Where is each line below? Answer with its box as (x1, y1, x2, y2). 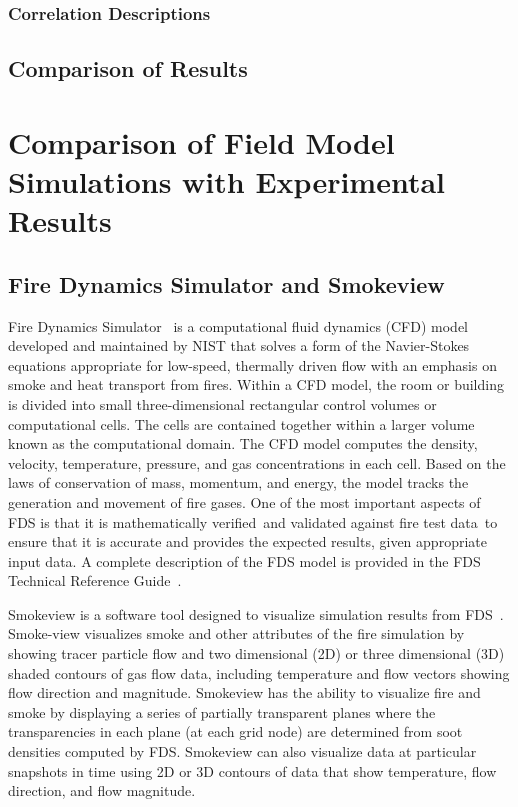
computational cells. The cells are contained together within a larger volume (8, 413, 475, 434)
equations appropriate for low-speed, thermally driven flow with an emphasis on (8, 354, 497, 375)
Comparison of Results (8, 53, 248, 84)
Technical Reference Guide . (8, 570, 182, 591)
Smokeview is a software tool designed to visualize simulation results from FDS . (8, 603, 504, 624)
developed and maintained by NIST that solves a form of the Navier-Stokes (8, 335, 470, 356)
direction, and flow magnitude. (8, 780, 196, 801)
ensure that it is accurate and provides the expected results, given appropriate (8, 531, 487, 552)
